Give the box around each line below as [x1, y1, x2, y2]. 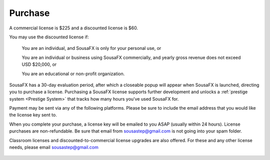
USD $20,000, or [21, 61, 57, 67]
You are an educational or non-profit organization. [21, 70, 125, 77]
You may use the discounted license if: [9, 34, 89, 40]
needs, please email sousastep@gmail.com [9, 145, 98, 151]
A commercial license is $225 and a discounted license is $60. [9, 25, 138, 31]
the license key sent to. [9, 112, 57, 118]
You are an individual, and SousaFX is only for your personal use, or [21, 45, 161, 51]
